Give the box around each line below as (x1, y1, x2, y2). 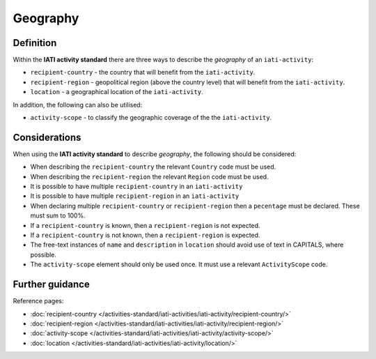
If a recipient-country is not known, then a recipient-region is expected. (30, 231, 260, 240)
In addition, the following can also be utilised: (13, 100, 143, 109)
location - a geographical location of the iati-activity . (30, 88, 203, 96)
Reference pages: (13, 297, 64, 305)
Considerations (13, 131, 81, 143)
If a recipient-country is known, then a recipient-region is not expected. (30, 221, 260, 229)
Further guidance (13, 279, 90, 291)
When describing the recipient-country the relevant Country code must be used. (30, 162, 276, 171)
